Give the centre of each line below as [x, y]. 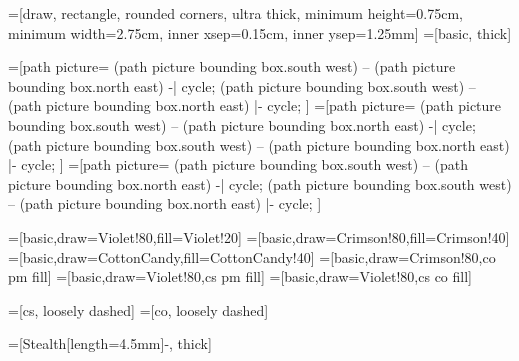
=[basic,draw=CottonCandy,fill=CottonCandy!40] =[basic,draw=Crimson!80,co [252, 256]
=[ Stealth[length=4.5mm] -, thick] [110, 343]
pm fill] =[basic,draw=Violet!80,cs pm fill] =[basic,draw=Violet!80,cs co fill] [240, 276]
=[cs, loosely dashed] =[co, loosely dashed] [138, 309]
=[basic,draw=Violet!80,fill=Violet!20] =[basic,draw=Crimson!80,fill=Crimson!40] [259, 236]
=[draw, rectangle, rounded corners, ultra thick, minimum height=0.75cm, [235, 13]
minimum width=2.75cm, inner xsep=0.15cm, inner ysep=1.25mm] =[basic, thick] [260, 32]
